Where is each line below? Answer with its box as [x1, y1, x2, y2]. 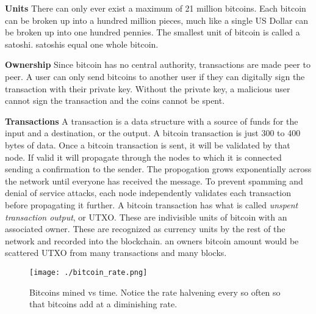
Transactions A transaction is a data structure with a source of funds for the [5, 114, 298, 127]
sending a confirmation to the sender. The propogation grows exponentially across [5, 162, 312, 175]
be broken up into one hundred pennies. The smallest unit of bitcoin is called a [5, 26, 300, 38]
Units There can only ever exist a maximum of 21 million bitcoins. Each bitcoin [5, 2, 306, 14]
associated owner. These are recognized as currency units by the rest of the [5, 222, 285, 235]
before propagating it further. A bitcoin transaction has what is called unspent [5, 198, 298, 211]
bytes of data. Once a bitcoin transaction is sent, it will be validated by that [5, 138, 290, 151]
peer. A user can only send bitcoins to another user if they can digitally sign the [5, 70, 305, 82]
